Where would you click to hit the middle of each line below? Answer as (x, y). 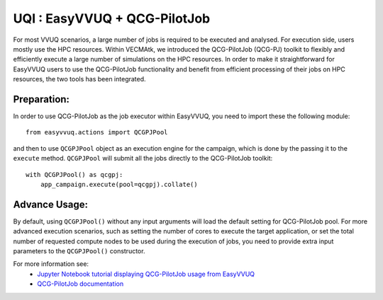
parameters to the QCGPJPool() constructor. (79, 251)
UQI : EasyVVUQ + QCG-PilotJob (112, 18)
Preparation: (41, 99)
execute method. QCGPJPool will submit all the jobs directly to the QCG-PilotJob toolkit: (143, 158)
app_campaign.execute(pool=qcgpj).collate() (119, 184)
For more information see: (51, 264)
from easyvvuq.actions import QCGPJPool (97, 132)
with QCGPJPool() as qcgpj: (74, 174)
